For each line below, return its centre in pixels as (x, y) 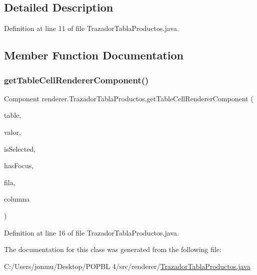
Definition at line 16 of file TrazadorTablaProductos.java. (91, 232)
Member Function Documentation (94, 55)
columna (17, 199)
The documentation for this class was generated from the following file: (113, 249)
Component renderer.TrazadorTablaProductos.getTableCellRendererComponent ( (129, 98)
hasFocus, (19, 165)
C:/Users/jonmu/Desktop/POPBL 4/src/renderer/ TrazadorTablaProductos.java (127, 266)
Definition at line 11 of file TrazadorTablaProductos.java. (91, 28)
